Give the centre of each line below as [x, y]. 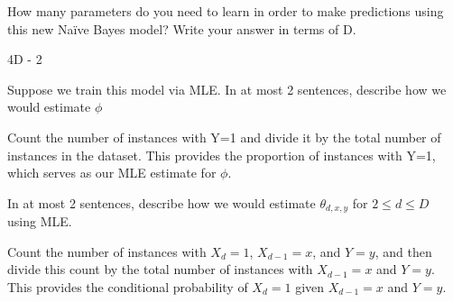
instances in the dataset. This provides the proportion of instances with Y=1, [222, 155]
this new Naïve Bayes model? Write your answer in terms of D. [182, 28]
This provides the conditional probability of [128, 286]
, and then [403, 251]
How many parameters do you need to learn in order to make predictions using [226, 11]
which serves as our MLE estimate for [112, 173]
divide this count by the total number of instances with [160, 269]
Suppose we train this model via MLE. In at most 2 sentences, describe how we [227, 89]
